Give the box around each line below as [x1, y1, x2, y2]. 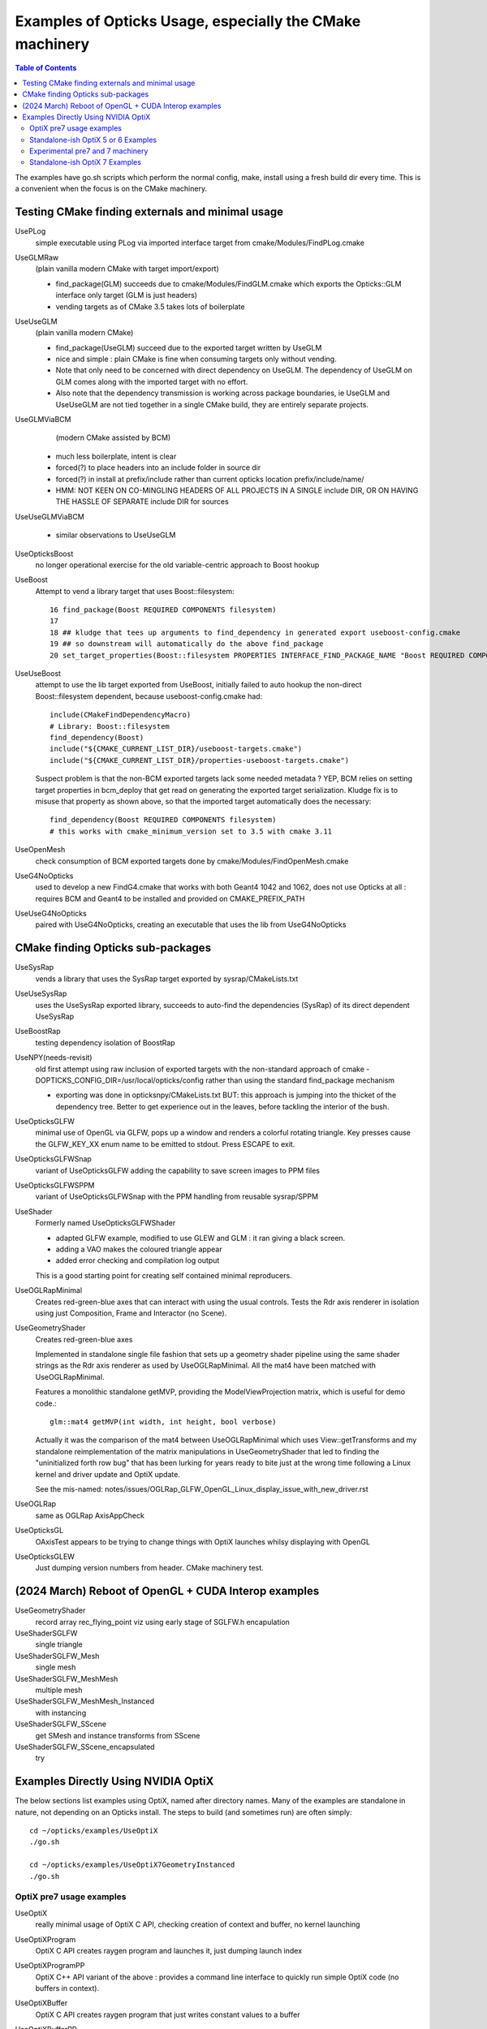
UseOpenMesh [15, 845, 66, 855]
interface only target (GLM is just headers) [55, 291, 198, 300]
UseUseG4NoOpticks [15, 909, 87, 919]
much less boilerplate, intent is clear [55, 451, 177, 461]
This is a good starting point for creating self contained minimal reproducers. [35, 1270, 292, 1280]
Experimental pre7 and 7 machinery [29, 146, 149, 156]
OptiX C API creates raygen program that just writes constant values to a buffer [35, 2010, 300, 2019]
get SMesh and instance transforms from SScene [35, 1730, 200, 1740]
